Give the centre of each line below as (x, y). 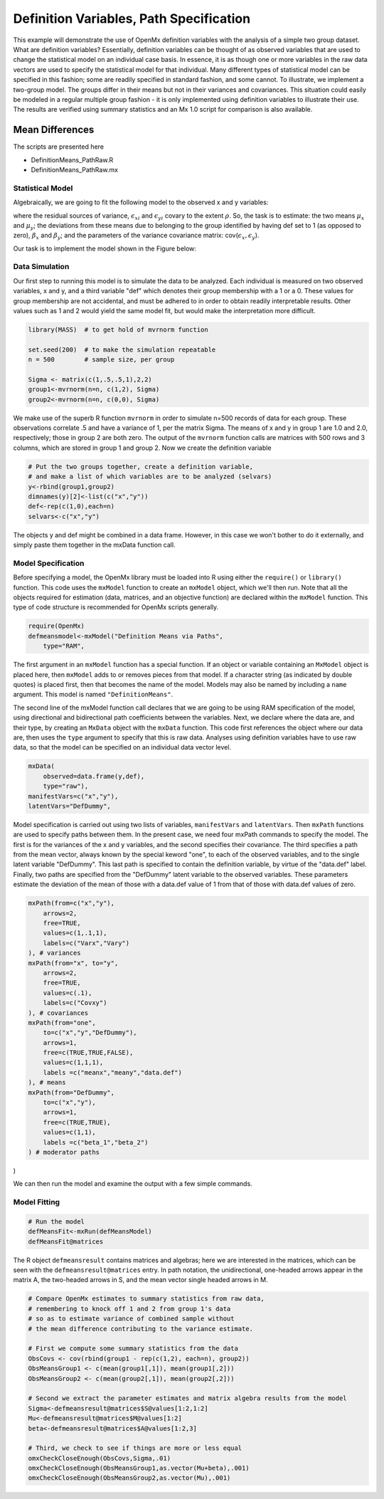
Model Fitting (37, 1202)
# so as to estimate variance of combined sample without (131, 1319)
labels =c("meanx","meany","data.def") (113, 1072)
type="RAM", (64, 646)
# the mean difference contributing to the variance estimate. (141, 1329)
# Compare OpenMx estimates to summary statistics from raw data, (146, 1299)
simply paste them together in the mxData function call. (94, 545)
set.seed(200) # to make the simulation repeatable (122, 349)
